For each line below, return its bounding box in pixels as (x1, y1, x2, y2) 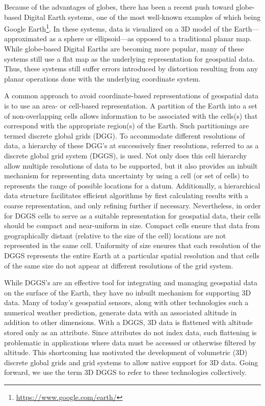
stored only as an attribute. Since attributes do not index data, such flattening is (4, 327, 257, 338)
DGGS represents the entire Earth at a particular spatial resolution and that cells (4, 250, 259, 260)
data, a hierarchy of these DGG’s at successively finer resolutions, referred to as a (4, 140, 259, 151)
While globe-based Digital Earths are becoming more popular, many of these (4, 43, 244, 54)
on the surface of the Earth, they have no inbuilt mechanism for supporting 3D (4, 287, 251, 297)
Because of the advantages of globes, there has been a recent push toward (4, 2, 234, 12)
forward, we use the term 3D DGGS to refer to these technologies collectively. (4, 367, 247, 377)
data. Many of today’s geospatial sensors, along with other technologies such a (4, 297, 249, 308)
